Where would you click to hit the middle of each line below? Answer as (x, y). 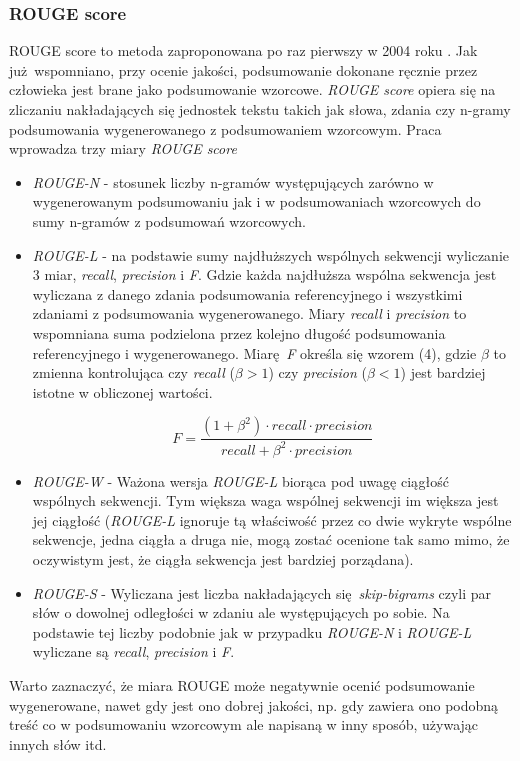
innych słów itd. (58, 743)
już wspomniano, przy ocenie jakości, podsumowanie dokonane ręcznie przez (243, 69)
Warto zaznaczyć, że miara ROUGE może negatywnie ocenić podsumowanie (242, 685)
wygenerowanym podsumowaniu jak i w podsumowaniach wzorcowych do (256, 201)
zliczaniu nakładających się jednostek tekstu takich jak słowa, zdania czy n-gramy (260, 109)
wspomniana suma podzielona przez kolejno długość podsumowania (239, 332)
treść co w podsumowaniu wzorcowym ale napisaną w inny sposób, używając (244, 724)
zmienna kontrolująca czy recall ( (133, 372)
